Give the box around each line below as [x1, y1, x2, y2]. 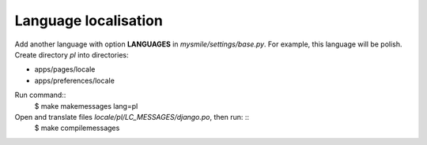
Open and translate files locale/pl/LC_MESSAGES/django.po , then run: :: [14, 112, 249, 121]
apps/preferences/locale [34, 76, 115, 85]
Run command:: [14, 91, 66, 100]
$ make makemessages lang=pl [34, 101, 138, 110]
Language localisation [14, 12, 164, 29]
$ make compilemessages [34, 123, 120, 133]
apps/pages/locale [34, 65, 96, 74]
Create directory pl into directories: [14, 50, 130, 59]
